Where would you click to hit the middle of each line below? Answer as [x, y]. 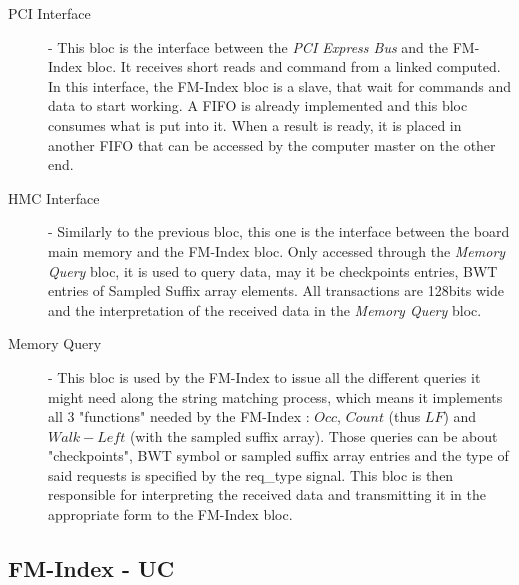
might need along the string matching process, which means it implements [275, 396]
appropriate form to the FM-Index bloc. [170, 514]
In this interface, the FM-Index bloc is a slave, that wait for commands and [279, 85]
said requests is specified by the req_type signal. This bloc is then [251, 474]
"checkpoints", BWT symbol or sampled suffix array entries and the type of [278, 455]
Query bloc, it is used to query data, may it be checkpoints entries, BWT [273, 270]
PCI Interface [49, 13]
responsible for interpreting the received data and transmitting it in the [267, 494]
